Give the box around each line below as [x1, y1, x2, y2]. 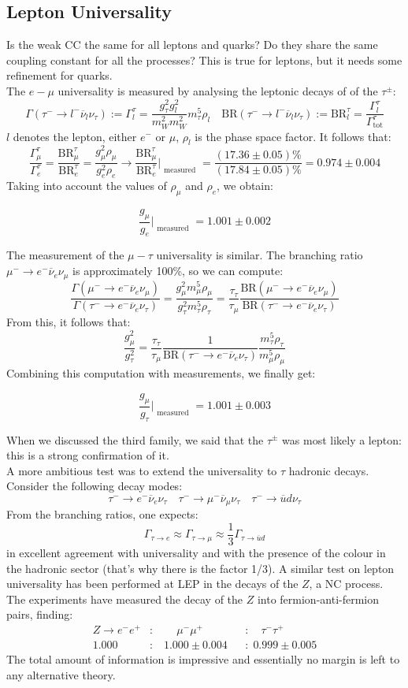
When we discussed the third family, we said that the [6, 431, 264, 448]
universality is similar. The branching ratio [156, 247, 363, 263]
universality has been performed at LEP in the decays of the [6, 575, 299, 592]
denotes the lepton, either [13, 128, 137, 144]
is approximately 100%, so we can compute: [72, 262, 284, 279]
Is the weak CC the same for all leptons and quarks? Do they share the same [6, 36, 378, 53]
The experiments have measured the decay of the [6, 590, 243, 607]
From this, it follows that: [6, 314, 131, 330]
